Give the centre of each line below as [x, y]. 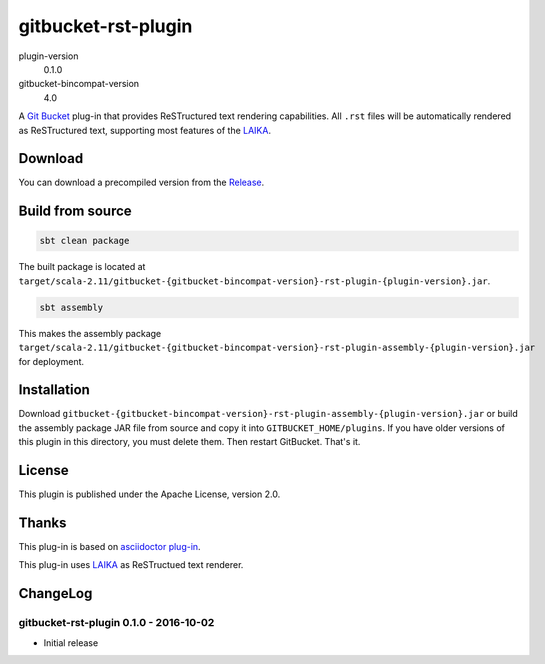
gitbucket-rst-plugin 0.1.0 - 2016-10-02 [116, 623]
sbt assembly [71, 307]
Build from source [75, 211]
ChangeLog [55, 593]
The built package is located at [82, 267]
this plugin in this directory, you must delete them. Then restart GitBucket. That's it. [189, 442]
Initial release [71, 642]
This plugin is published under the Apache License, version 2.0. [149, 494]
